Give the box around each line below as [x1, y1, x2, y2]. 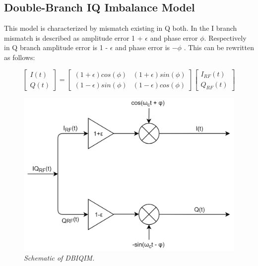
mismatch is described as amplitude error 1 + [4, 32, 143, 43]
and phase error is [115, 42, 170, 53]
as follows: [4, 52, 35, 62]
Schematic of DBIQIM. [24, 252, 95, 263]
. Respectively [204, 32, 247, 43]
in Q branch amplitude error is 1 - [4, 42, 108, 53]
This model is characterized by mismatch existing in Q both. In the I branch [4, 23, 237, 33]
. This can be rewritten [184, 42, 254, 53]
